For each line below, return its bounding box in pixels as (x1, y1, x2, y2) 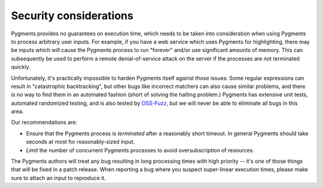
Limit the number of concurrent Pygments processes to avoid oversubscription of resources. (26, 147, 254, 154)
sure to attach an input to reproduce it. (11, 174, 106, 181)
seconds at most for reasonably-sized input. (26, 138, 135, 145)
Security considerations (11, 9, 134, 22)
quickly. (11, 63, 31, 71)
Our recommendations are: (11, 119, 78, 126)
